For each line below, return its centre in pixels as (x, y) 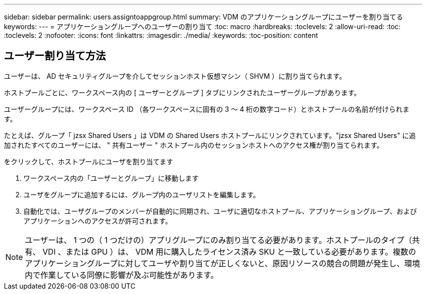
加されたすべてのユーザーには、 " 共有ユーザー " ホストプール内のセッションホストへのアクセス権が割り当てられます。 (194, 145)
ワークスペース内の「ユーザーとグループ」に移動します (111, 178)
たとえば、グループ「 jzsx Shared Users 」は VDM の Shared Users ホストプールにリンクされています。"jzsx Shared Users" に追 (210, 135)
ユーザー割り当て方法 (55, 56)
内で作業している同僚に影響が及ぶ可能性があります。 (122, 275)
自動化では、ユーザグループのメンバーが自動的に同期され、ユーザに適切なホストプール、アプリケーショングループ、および (220, 211)
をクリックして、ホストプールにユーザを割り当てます (89, 161)
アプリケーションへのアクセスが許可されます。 (98, 221)
